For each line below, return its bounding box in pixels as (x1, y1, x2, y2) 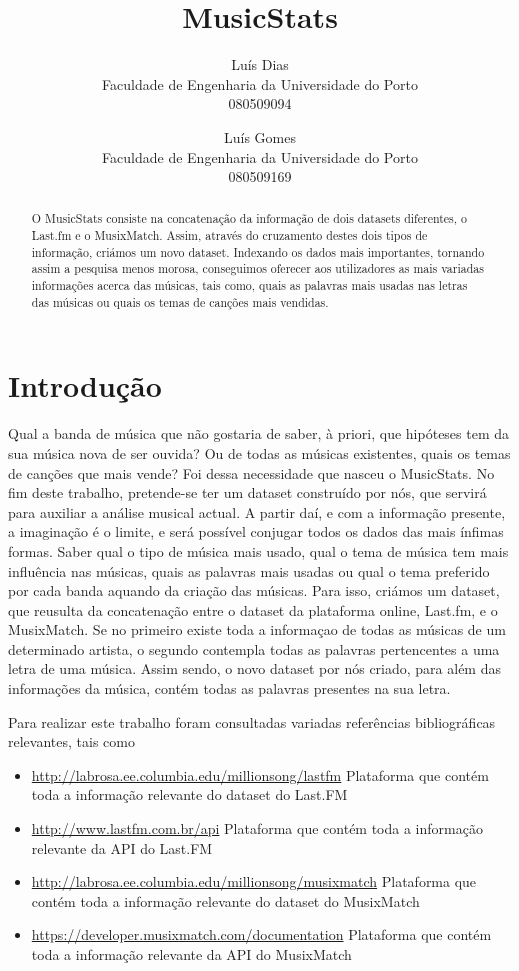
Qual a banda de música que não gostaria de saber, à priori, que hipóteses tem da (8, 423, 510, 444)
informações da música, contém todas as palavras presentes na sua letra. (8, 678, 451, 699)
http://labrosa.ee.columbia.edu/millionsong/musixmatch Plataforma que (31, 871, 477, 892)
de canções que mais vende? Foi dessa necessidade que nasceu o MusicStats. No (8, 462, 495, 483)
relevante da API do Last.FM (31, 837, 213, 858)
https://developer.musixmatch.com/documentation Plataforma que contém (31, 924, 492, 945)
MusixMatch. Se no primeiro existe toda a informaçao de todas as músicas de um (8, 619, 506, 640)
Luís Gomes (224, 126, 296, 147)
